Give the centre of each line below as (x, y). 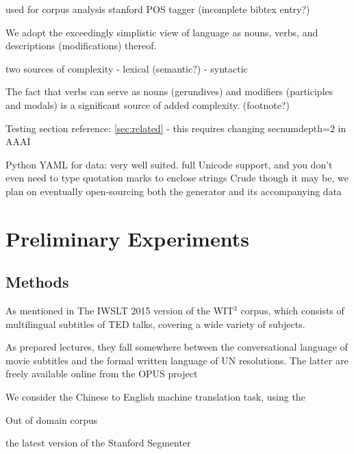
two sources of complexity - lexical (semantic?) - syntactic (127, 68)
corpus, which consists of (292, 311)
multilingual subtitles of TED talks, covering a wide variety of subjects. (155, 324)
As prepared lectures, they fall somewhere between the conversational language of (177, 347)
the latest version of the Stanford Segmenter (98, 443)
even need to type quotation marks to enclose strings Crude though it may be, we (177, 178)
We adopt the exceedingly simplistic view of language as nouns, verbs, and (162, 32)
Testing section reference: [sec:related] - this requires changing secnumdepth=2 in (176, 128)
